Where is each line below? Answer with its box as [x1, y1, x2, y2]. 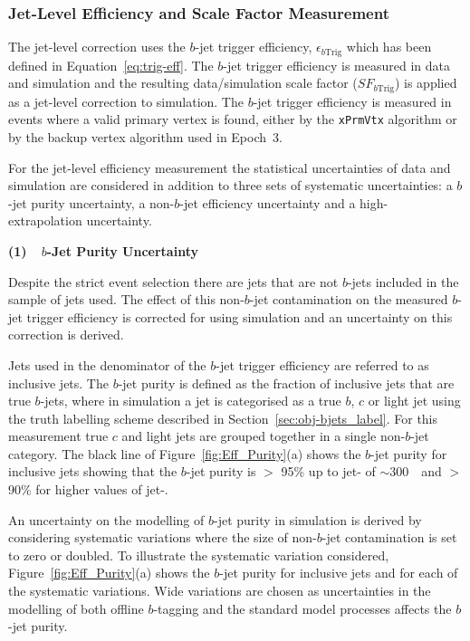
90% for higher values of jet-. [8, 480, 168, 499]
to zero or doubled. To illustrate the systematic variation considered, [8, 545, 389, 564]
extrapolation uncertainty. [8, 211, 152, 230]
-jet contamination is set [321, 528, 457, 547]
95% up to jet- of [281, 462, 376, 481]
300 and [389, 462, 442, 481]
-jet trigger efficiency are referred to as [216, 355, 429, 374]
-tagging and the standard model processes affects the [153, 598, 452, 617]
